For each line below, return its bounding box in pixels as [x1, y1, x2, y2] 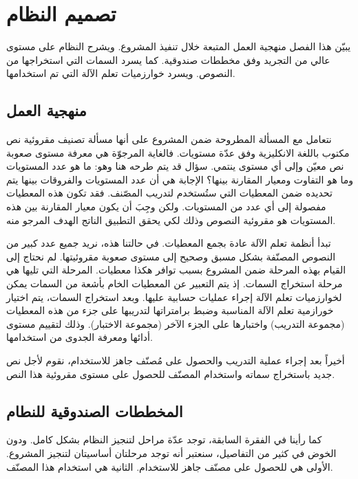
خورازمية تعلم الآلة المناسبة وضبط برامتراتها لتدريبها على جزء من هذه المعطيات [6, 303, 334, 318]
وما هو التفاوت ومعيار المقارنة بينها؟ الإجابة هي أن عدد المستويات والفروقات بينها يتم [6, 172, 353, 186]
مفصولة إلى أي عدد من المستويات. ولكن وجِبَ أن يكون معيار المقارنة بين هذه [6, 199, 326, 214]
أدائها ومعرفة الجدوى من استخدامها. [6, 330, 153, 344]
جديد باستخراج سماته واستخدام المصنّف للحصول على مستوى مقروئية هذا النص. [6, 366, 335, 381]
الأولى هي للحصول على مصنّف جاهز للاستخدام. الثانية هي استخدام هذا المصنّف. [6, 459, 333, 474]
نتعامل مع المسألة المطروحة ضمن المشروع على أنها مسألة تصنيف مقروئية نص [6, 132, 332, 146]
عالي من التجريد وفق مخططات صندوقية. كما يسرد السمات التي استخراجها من [6, 52, 330, 67]
